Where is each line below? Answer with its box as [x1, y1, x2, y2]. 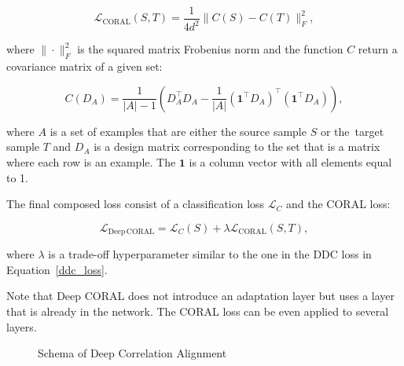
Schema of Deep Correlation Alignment [38, 345, 227, 361]
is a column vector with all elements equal [189, 153, 392, 170]
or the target [320, 123, 384, 139]
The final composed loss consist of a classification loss [6, 196, 265, 212]
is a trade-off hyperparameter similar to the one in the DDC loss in [48, 246, 372, 262]
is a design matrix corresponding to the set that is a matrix [94, 138, 380, 155]
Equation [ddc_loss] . [6, 261, 108, 277]
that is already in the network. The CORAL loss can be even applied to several [6, 303, 389, 319]
